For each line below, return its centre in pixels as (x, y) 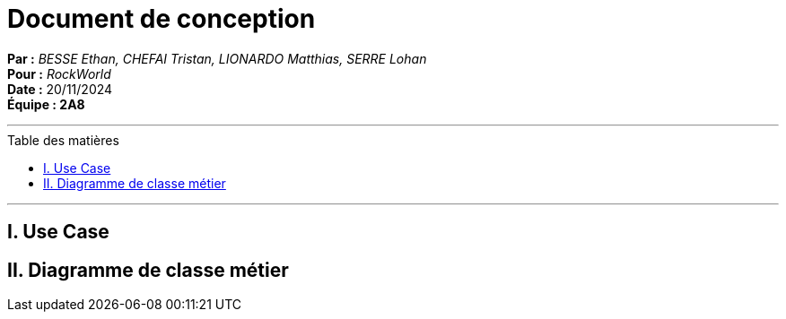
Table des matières (63, 140)
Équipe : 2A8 (46, 104)
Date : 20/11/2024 (60, 89)
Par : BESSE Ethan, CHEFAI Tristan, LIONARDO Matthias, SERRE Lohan (217, 58)
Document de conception (162, 19)
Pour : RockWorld (59, 73)
